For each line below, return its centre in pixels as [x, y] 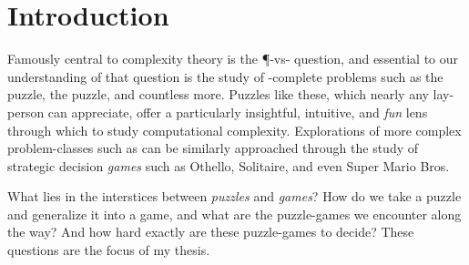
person [26, 112]
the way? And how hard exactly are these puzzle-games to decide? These [211, 232]
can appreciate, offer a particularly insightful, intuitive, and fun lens [238, 112]
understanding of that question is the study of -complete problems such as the [225, 76]
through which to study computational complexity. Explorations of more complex [234, 130]
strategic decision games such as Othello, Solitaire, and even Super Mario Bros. [229, 165]
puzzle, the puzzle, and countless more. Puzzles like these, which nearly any [218, 94]
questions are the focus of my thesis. [109, 250]
